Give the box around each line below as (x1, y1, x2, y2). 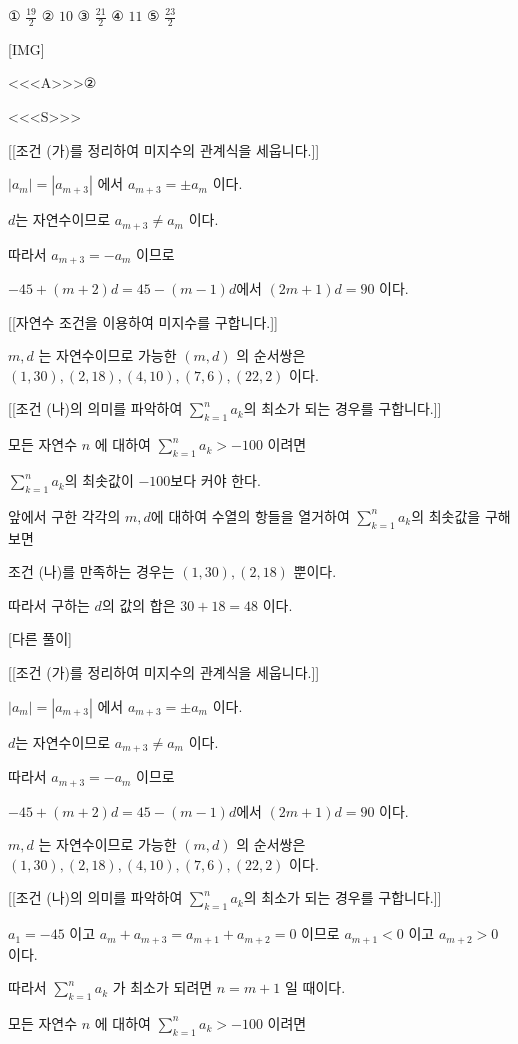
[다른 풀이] (8, 628, 72, 649)
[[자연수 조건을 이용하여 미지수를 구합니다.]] (8, 311, 278, 332)
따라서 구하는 (8, 594, 90, 615)
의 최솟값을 (411, 505, 481, 526)
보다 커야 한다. (170, 470, 261, 491)
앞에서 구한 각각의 (8, 505, 121, 526)
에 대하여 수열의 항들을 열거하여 (150, 505, 350, 526)
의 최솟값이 (64, 470, 134, 491)
